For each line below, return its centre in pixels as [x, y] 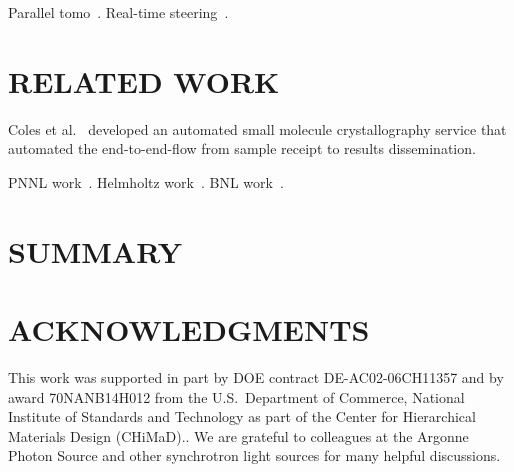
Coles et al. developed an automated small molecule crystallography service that [257, 128]
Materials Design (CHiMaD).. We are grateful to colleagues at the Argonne [238, 435]
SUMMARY [95, 250]
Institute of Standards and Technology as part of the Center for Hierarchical [242, 416]
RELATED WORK [144, 80]
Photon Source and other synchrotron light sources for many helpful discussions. [254, 455]
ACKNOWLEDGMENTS [189, 329]
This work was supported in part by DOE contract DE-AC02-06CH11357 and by [256, 377]
